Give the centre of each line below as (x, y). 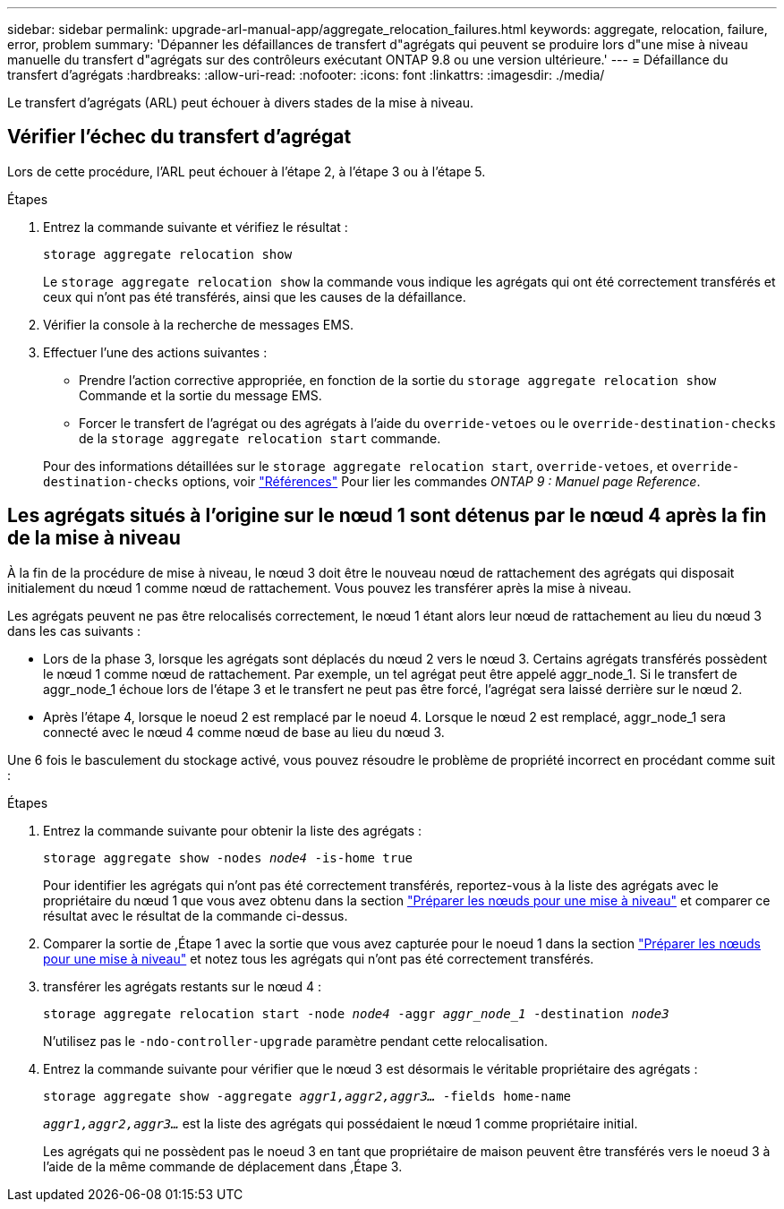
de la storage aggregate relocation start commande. (260, 438)
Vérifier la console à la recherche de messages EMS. (198, 324)
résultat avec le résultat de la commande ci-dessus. (196, 915)
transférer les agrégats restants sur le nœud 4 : (183, 986)
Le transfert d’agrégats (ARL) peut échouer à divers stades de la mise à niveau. (240, 103)
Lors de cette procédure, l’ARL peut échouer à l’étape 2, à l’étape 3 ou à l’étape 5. (247, 171)
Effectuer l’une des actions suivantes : (155, 352)
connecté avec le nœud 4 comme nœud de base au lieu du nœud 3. (244, 732)
